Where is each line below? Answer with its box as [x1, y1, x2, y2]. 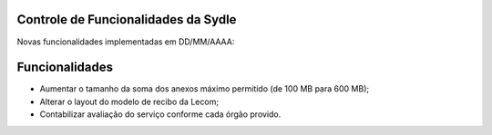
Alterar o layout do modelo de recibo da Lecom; [39, 96, 219, 107]
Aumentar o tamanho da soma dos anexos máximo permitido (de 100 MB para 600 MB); [39, 83, 369, 94]
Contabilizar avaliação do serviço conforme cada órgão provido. [39, 109, 282, 120]
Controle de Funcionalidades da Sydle [16, 12, 237, 27]
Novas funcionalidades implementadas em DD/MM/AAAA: [16, 36, 235, 47]
